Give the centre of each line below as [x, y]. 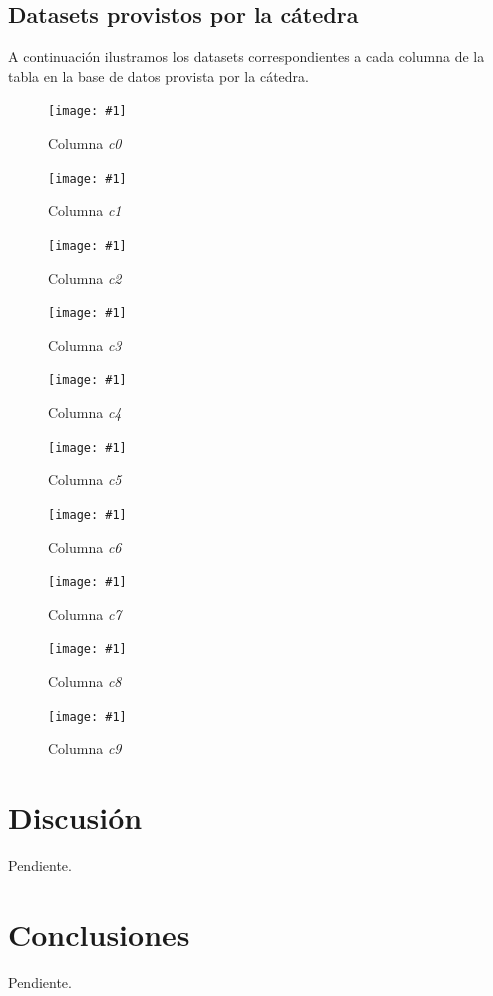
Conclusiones [99, 933]
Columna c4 [85, 412]
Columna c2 [85, 277]
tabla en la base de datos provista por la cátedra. [158, 75]
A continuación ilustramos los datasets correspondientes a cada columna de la [246, 56]
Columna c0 [85, 143]
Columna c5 [85, 479]
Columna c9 [85, 748]
